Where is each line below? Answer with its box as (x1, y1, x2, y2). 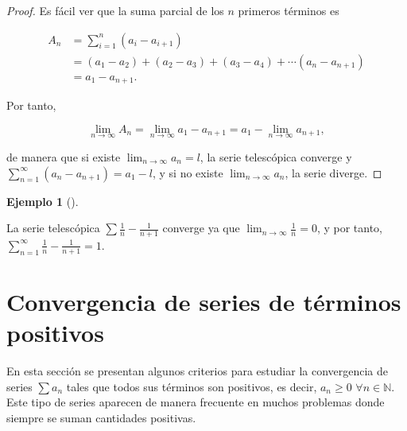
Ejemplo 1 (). (6, 192, 79, 209)
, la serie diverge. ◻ (285, 164, 382, 181)
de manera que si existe (6, 148, 121, 165)
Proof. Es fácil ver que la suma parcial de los (6, 2, 224, 18)
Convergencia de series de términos (6, 285, 401, 317)
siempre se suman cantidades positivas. (6, 409, 196, 425)
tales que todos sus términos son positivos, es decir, (66, 378, 317, 394)
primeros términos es (238, 2, 339, 18)
